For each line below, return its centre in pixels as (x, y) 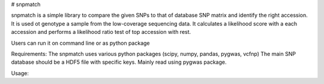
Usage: (20, 73)
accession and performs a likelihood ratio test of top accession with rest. (101, 32)
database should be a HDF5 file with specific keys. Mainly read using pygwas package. (119, 62)
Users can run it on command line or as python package (80, 43)
